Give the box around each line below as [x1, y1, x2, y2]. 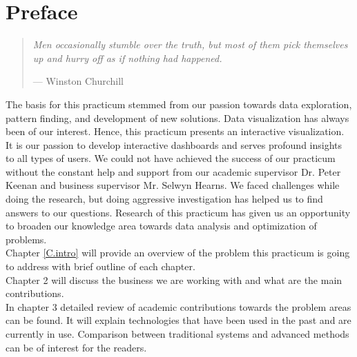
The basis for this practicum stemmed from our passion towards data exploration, [6, 96, 352, 111]
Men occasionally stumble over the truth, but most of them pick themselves [32, 37, 348, 52]
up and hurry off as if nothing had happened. [32, 50, 222, 65]
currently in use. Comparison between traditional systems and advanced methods [6, 327, 349, 340]
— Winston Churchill [32, 74, 124, 88]
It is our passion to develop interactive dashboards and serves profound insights [6, 137, 342, 152]
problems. [6, 232, 47, 246]
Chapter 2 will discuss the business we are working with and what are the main [6, 272, 342, 287]
